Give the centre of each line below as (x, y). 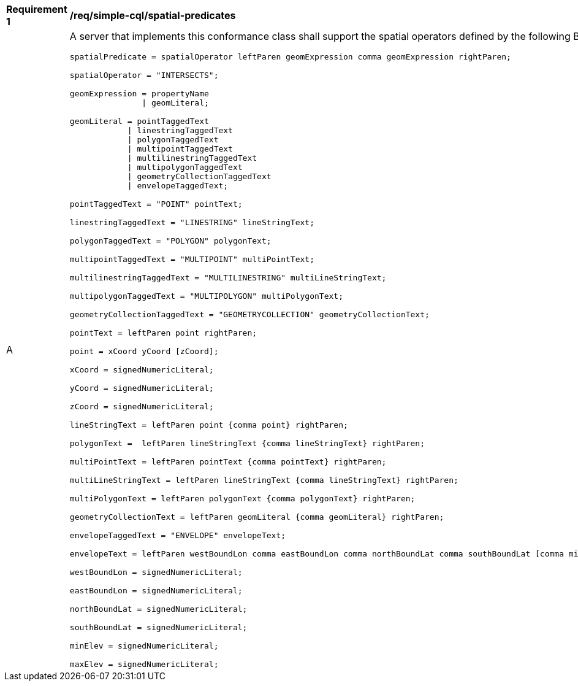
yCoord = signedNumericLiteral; (142, 388)
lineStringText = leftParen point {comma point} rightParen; (209, 425)
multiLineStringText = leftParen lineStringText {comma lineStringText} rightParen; (264, 480)
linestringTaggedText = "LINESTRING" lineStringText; (192, 222)
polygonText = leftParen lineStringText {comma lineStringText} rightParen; (247, 443)
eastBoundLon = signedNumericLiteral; (156, 591)
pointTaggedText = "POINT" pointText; (156, 204)
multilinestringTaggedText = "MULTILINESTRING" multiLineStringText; (228, 278)
